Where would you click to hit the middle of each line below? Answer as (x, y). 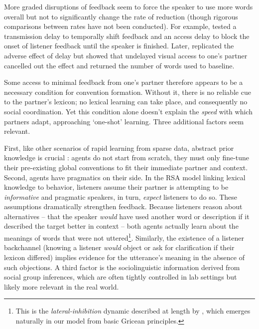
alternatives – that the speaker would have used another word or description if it (127, 216)
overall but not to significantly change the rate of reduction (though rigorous (121, 16)
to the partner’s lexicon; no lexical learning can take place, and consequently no (126, 102)
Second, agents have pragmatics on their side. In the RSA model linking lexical (125, 177)
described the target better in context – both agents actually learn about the (121, 226)
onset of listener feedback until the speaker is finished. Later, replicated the (119, 46)
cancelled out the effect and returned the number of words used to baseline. (119, 65)
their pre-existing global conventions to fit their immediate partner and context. (126, 167)
